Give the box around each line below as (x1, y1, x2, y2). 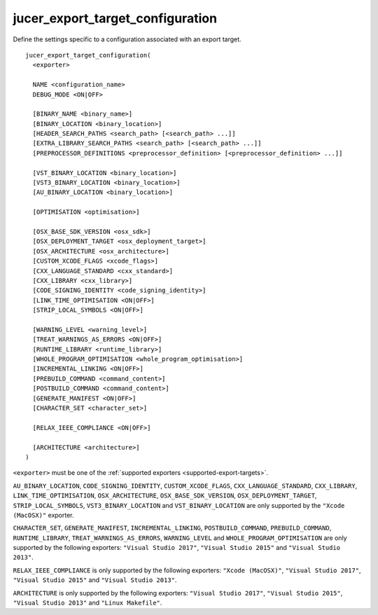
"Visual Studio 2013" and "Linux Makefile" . (13, 599, 162, 607)
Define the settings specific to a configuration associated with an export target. (13, 35, 241, 43)
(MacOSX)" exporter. (13, 511, 74, 519)
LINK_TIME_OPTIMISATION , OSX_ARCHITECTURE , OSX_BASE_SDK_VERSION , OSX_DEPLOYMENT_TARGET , (13, 491, 317, 500)
